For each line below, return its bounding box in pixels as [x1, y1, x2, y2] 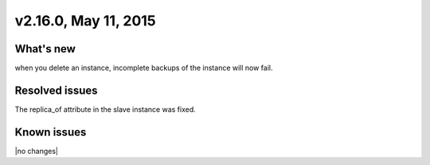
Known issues [14, 125, 87, 139]
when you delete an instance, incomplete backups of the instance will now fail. [14, 63, 274, 73]
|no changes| [14, 146, 59, 155]
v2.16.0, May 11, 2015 [14, 12, 157, 29]
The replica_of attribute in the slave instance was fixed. [14, 104, 197, 114]
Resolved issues [14, 83, 99, 97]
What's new [14, 42, 76, 56]
